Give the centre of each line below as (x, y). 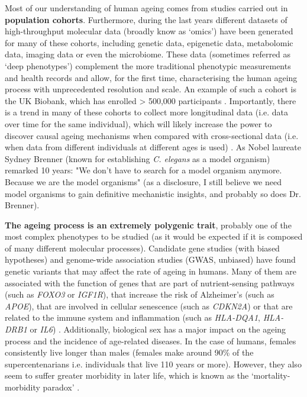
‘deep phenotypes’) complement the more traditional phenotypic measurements (148, 65)
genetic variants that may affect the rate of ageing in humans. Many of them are (151, 271)
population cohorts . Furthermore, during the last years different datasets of (146, 19)
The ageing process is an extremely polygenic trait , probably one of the (148, 225)
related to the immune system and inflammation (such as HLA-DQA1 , (133, 317)
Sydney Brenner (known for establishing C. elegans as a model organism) (138, 158)
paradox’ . (61, 387)
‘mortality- (271, 375)
